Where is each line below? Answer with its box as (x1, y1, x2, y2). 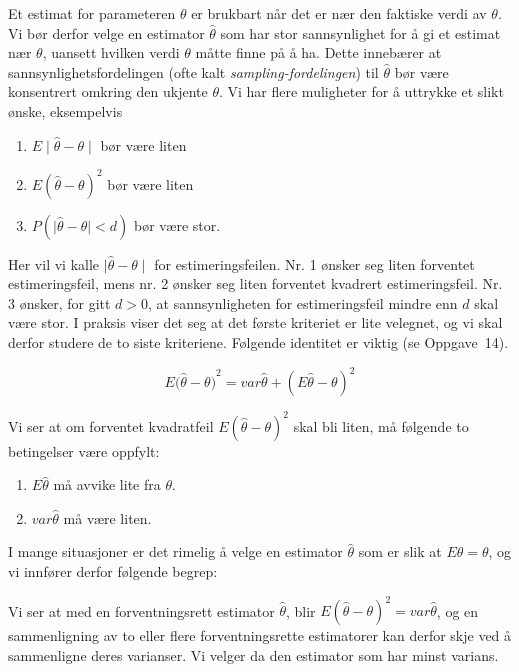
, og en (436, 600, 479, 621)
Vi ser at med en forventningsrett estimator (8, 600, 275, 621)
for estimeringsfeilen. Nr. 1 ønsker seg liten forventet (154, 253, 475, 274)
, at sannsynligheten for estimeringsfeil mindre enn (148, 292, 458, 313)
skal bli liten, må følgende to (293, 415, 469, 436)
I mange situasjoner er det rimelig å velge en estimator (8, 541, 343, 562)
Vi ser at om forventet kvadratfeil (8, 415, 214, 436)
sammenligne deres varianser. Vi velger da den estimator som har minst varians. (8, 644, 499, 665)
